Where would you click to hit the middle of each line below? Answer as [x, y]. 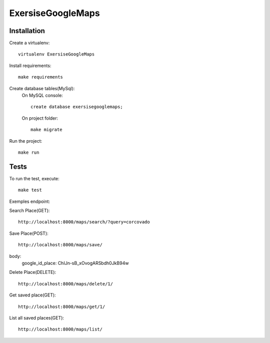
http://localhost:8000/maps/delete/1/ [66, 284]
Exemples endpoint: [29, 201]
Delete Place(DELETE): [33, 272]
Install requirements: [30, 66]
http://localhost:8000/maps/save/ [60, 245]
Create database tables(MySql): [42, 88]
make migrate [46, 130]
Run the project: [26, 141]
